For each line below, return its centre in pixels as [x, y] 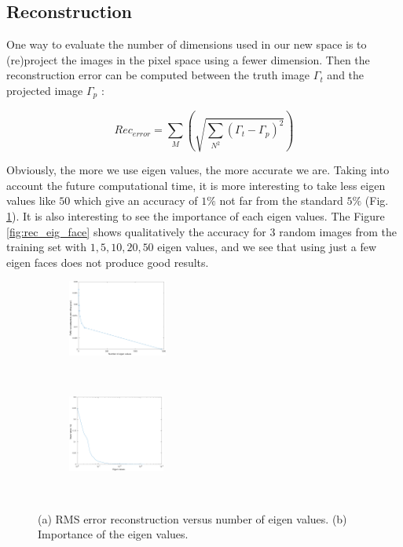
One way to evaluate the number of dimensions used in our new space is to [187, 44]
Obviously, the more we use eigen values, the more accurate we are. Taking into [198, 170]
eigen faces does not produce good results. [108, 262]
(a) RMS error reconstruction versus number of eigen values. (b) [192, 518]
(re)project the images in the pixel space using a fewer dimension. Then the [188, 59]
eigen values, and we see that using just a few [267, 247]
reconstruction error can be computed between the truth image [158, 75]
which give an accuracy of [136, 201]
